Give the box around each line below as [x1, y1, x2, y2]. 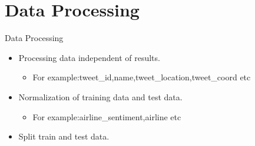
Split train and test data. [18, 130, 110, 142]
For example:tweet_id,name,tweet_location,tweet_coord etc [32, 71, 251, 83]
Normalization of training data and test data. [18, 90, 183, 103]
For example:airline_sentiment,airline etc [32, 110, 181, 123]
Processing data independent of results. [18, 51, 160, 63]
